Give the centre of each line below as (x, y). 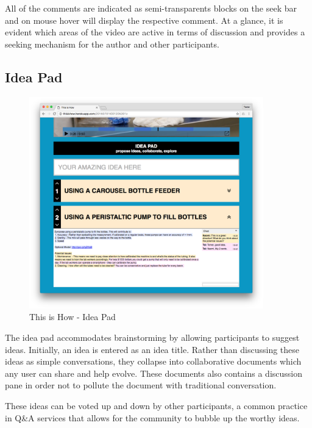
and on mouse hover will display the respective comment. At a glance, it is (144, 20)
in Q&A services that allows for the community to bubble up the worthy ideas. (152, 417)
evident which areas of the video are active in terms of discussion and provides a (155, 32)
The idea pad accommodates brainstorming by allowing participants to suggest (152, 337)
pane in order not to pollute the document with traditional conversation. (141, 385)
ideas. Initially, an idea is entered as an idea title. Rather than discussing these (152, 349)
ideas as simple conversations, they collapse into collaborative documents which (153, 361)
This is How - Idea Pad (73, 317)
